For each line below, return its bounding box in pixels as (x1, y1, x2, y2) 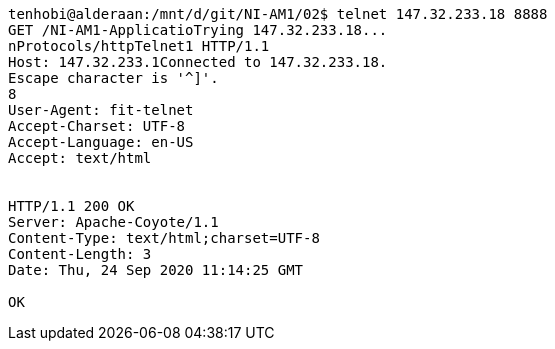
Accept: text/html (8, 150, 152, 166)
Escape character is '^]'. (8, 70, 219, 86)
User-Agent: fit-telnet (8, 102, 194, 118)
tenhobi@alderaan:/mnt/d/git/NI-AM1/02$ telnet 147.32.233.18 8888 (8, 6, 548, 22)
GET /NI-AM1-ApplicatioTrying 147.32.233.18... (8, 22, 388, 38)
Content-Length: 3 (8, 246, 152, 262)
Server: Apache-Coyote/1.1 (8, 214, 219, 230)
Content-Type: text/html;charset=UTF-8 (8, 230, 320, 246)
